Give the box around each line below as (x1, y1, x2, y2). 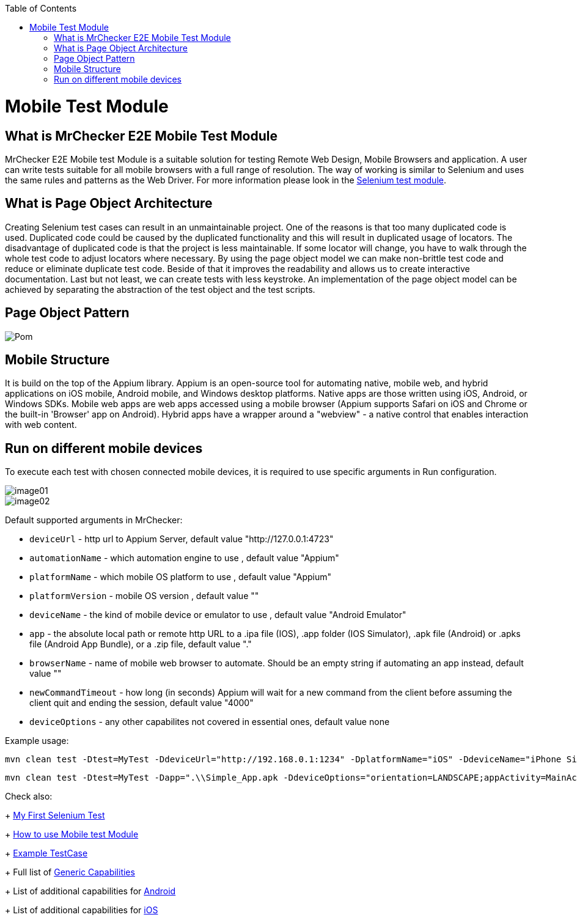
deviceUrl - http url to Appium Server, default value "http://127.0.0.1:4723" (29, 534, 334, 545)
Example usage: (5, 735, 69, 746)
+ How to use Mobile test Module (5, 829, 139, 840)
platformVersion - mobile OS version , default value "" (29, 591, 259, 602)
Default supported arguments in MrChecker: (5, 515, 183, 526)
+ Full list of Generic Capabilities (5, 867, 135, 878)
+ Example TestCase (5, 848, 88, 859)
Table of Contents (5, 3, 77, 13)
